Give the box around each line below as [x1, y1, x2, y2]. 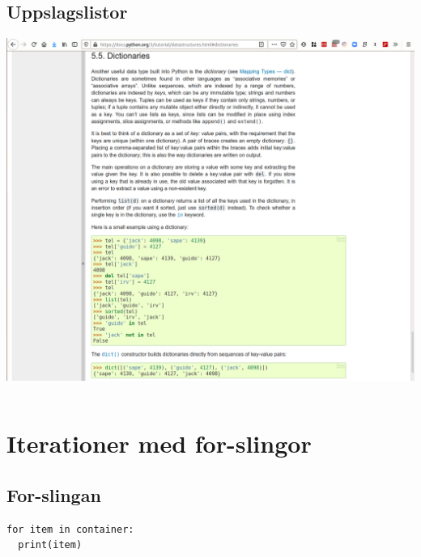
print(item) [18, 539, 83, 551]
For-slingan [6, 482, 101, 507]
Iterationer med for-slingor [6, 427, 312, 460]
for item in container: [6, 523, 134, 535]
